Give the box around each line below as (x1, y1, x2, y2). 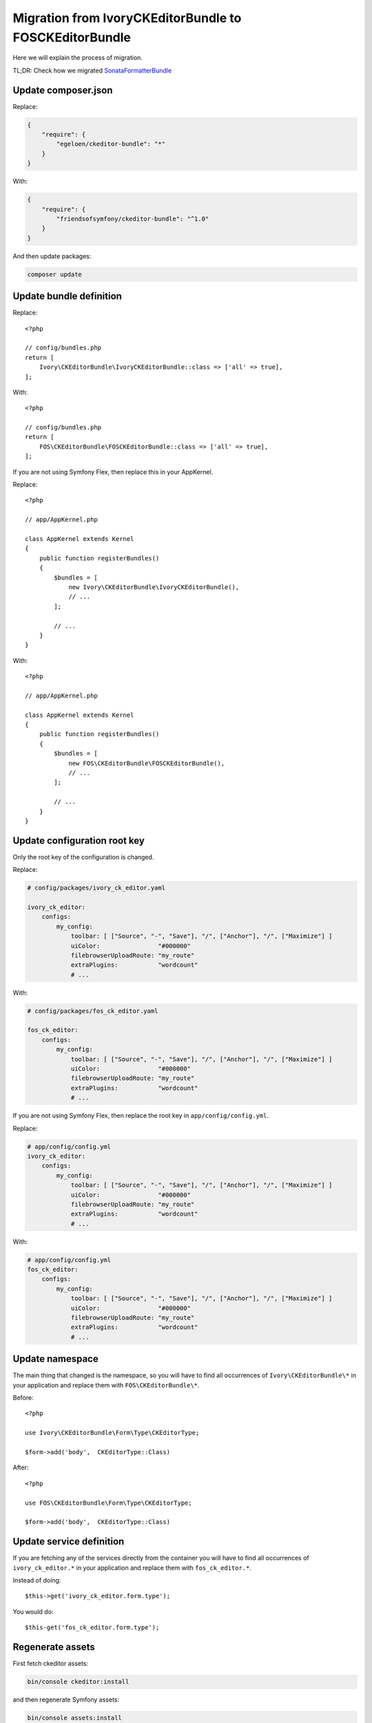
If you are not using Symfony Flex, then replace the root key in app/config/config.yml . (12, 1112, 269, 1120)
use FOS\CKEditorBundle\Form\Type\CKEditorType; (25, 1499, 192, 1507)
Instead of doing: (12, 1576, 61, 1584)
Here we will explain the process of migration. (12, 54, 143, 62)
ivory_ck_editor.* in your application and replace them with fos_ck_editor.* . (12, 1563, 251, 1571)
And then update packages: (12, 252, 92, 260)
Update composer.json (12, 84, 113, 96)
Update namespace (12, 1353, 99, 1365)
